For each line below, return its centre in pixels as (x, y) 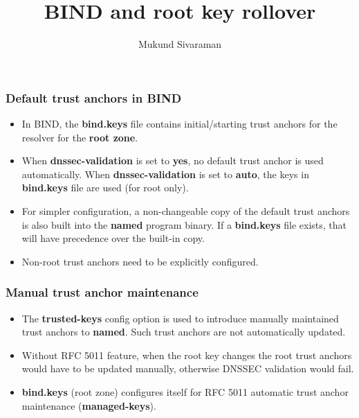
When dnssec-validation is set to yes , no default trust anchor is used (173, 160)
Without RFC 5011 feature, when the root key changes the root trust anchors (187, 355)
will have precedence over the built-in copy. (113, 238)
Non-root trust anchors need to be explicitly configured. (140, 261)
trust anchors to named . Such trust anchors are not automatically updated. (184, 332)
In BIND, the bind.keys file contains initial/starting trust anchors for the (179, 124)
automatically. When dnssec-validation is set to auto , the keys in (165, 174)
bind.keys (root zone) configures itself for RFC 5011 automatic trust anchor (185, 391)
